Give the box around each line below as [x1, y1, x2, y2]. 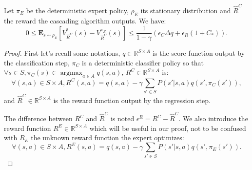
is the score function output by [153, 48, 245, 58]
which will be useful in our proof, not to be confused [89, 123, 246, 133]
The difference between [4, 113, 73, 124]
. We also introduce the [178, 113, 248, 124]
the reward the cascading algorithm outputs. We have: [4, 15, 166, 25]
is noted [110, 113, 135, 124]
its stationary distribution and [140, 5, 231, 15]
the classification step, [4, 57, 70, 67]
